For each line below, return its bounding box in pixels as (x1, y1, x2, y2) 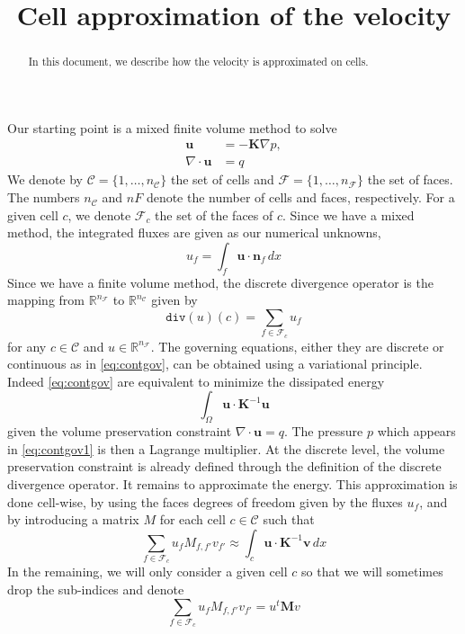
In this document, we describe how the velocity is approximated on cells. (28, 54, 369, 69)
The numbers (7, 188, 80, 207)
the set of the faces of (155, 205, 273, 224)
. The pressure (283, 422, 363, 441)
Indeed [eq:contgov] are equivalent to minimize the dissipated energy (7, 371, 385, 390)
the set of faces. (367, 170, 453, 189)
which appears (377, 422, 456, 441)
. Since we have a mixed (282, 205, 415, 224)
